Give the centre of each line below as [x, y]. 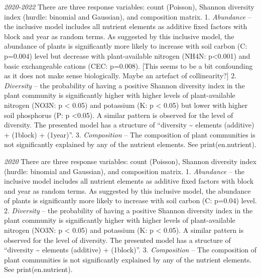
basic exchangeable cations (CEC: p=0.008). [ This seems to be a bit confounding [128, 65]
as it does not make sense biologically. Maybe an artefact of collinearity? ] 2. [120, 76]
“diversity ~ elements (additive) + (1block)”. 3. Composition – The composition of [130, 250]
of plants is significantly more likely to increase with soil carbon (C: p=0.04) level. [130, 200]
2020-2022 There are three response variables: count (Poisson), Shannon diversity [129, 7]
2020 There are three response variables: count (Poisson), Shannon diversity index [130, 161]
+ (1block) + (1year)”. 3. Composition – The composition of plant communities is [130, 134]
